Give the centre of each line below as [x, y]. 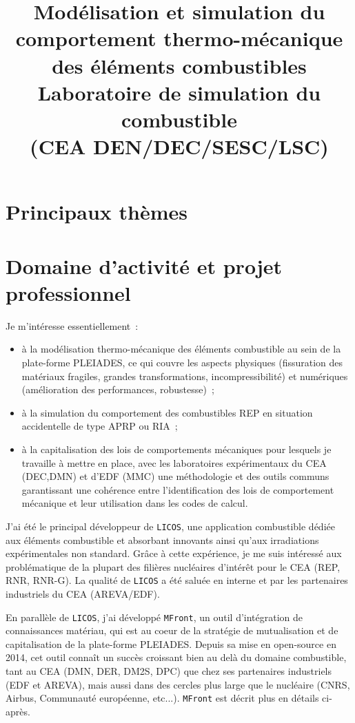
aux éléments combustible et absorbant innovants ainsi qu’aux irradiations [162, 539]
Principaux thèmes [97, 212]
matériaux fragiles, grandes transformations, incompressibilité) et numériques [185, 376]
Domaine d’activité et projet [144, 265]
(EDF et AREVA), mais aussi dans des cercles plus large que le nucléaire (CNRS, [178, 684]
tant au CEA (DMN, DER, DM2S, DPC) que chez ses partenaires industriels [169, 671]
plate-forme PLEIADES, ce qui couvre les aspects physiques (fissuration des [182, 362]
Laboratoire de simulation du [179, 92]
